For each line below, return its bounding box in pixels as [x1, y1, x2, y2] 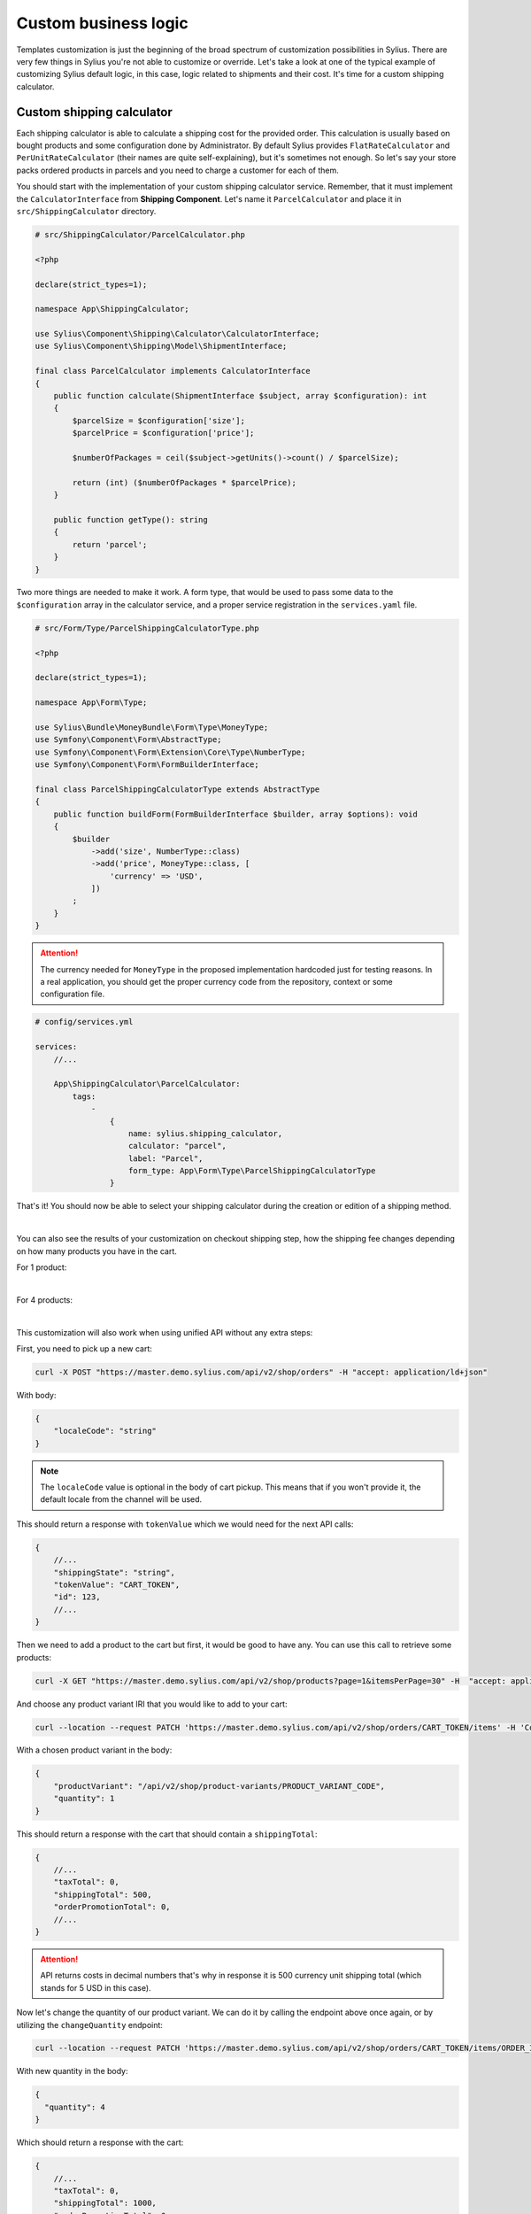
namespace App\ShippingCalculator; [35, 304, 189, 314]
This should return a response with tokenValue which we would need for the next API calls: [16, 1519, 354, 1529]
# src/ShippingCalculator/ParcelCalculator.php [35, 229, 245, 239]
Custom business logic [16, 13, 189, 33]
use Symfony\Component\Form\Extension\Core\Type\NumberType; [35, 747, 306, 757]
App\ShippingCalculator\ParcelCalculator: [53, 1079, 241, 1089]
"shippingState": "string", [53, 1568, 176, 1577]
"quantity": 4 [44, 2102, 106, 2112]
